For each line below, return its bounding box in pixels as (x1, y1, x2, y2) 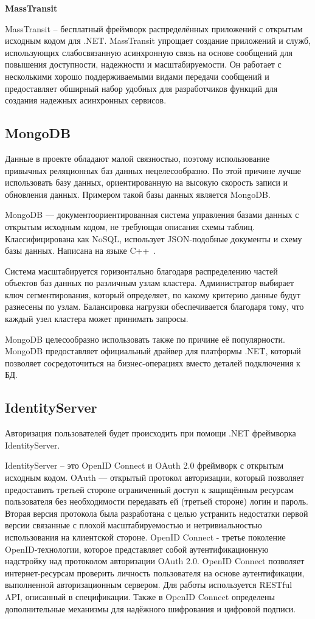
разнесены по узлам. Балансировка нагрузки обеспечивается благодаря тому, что (5, 300, 304, 313)
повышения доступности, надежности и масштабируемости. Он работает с (5, 58, 282, 71)
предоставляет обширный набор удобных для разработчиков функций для (5, 82, 278, 94)
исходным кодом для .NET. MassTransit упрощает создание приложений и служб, (5, 34, 311, 47)
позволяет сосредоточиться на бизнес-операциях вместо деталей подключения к (5, 356, 300, 369)
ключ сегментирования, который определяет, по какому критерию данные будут (5, 288, 301, 301)
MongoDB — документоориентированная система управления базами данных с (5, 208, 299, 221)
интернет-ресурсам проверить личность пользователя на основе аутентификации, (5, 566, 305, 579)
